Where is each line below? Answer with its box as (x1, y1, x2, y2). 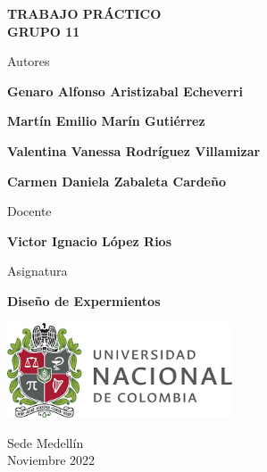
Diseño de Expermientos (7, 291, 161, 310)
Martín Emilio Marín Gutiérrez (7, 112, 205, 130)
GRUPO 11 (7, 21, 80, 40)
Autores (7, 52, 50, 70)
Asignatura (7, 261, 68, 280)
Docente (7, 202, 52, 220)
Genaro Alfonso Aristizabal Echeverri (7, 81, 243, 100)
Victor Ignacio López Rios (7, 231, 172, 250)
